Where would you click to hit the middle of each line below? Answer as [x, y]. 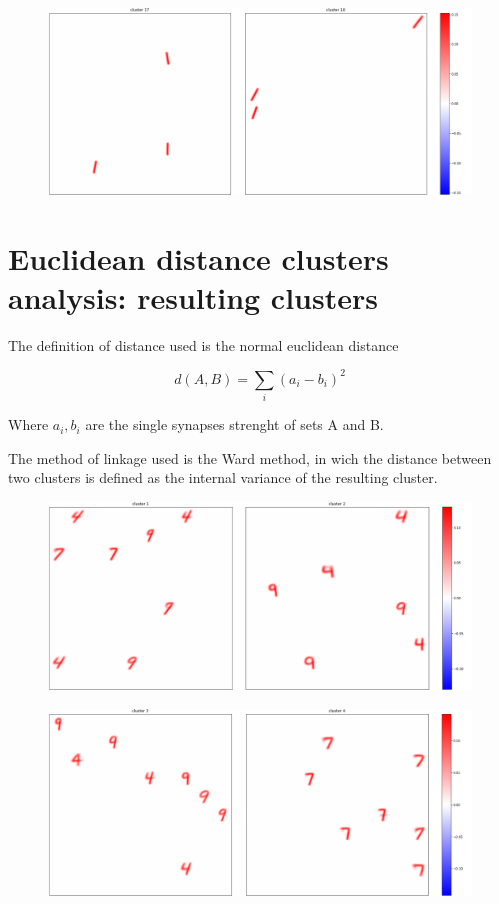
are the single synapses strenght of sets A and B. [234, 424]
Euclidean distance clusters [198, 257]
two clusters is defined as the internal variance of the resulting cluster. [223, 477]
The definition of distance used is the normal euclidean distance [203, 344]
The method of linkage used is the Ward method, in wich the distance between [250, 457]
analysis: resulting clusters [193, 296]
